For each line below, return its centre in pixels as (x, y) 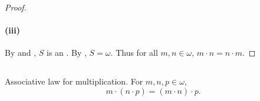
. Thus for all (134, 53)
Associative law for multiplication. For (74, 81)
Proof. (16, 7)
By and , (21, 53)
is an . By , (67, 53)
